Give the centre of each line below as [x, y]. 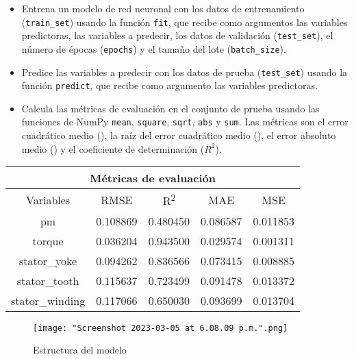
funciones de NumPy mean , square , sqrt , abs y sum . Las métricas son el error [185, 122]
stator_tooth [48, 280]
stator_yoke [48, 260]
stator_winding [48, 300]
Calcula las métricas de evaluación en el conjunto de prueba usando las [170, 108]
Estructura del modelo [80, 350]
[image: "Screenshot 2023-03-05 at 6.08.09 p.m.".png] [161, 328]
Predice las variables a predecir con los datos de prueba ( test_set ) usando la [185, 72]
